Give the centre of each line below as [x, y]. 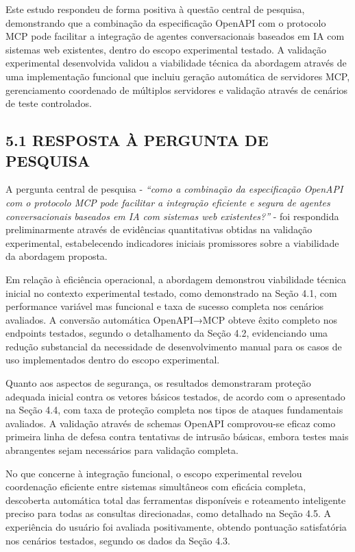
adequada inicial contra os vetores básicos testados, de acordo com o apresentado [175, 396]
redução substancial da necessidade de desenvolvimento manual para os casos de [174, 346]
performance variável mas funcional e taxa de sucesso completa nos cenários [165, 306]
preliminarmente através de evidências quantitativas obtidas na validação [159, 229]
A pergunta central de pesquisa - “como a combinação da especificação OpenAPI [174, 189]
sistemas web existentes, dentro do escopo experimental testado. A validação [166, 49]
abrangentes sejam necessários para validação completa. [122, 450]
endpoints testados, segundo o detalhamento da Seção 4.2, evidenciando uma [167, 333]
